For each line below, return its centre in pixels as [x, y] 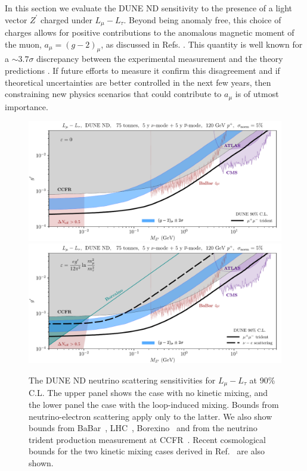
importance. [27, 106]
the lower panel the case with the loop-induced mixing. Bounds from [154, 404]
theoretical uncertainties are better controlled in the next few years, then [138, 82]
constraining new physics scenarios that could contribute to [113, 94]
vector [16, 19]
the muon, [23, 44]
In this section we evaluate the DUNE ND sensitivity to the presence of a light [149, 8]
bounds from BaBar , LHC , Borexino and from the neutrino [143, 428]
